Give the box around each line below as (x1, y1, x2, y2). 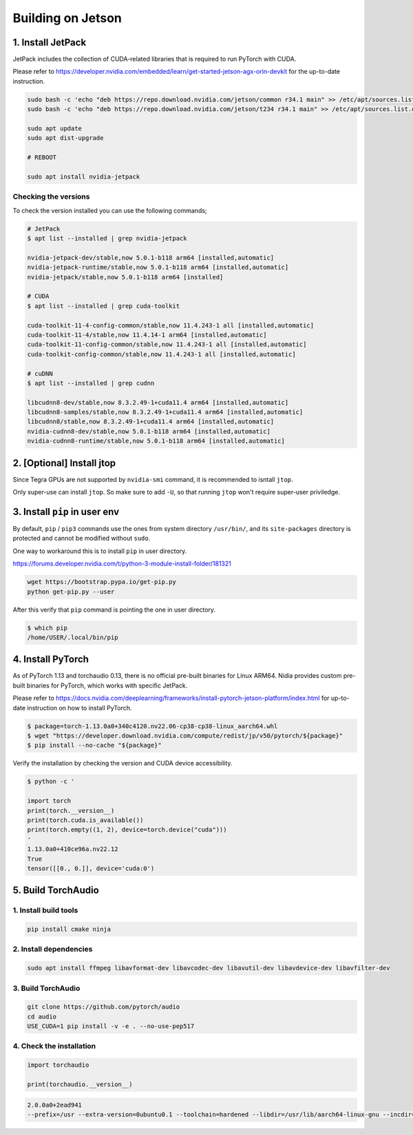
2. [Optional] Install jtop (12, 457, 116, 469)
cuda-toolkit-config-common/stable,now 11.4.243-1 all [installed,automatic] (27, 350, 296, 358)
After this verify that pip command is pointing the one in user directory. (12, 605, 216, 614)
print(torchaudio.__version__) (27, 1081, 134, 1089)
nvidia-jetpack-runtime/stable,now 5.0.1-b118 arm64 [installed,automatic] (27, 263, 289, 272)
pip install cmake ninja (27, 925, 112, 934)
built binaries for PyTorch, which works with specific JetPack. (12, 681, 188, 690)
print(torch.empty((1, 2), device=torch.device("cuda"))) (27, 826, 227, 834)
